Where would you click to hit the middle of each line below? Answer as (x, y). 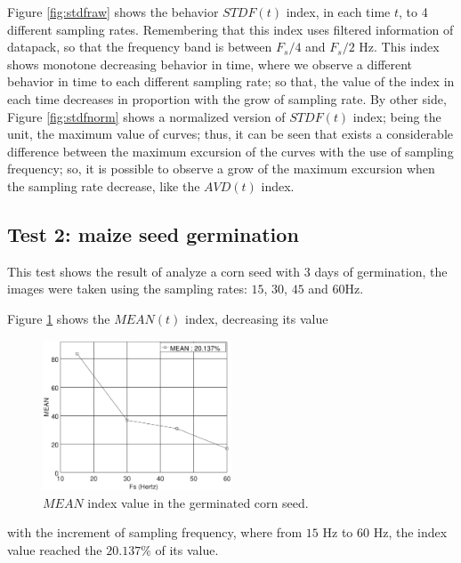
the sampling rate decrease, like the (104, 185)
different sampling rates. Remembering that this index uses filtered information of (230, 29)
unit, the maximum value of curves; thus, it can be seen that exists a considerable (230, 134)
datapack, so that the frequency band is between (140, 47)
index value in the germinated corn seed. (198, 502)
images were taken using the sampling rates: (127, 289)
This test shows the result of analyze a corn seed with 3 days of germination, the (227, 271)
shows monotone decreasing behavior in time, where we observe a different (210, 64)
